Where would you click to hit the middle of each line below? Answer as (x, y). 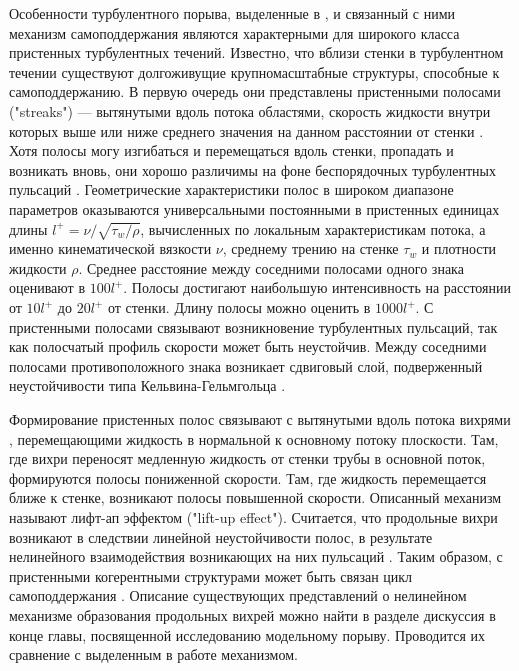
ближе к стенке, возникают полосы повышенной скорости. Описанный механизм (255, 497)
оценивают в (47, 287)
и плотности (459, 248)
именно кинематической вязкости (110, 248)
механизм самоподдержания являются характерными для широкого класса (234, 32)
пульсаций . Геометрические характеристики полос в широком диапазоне (231, 189)
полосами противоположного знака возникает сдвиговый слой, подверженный (246, 365)
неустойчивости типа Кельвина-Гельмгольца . (147, 385)
